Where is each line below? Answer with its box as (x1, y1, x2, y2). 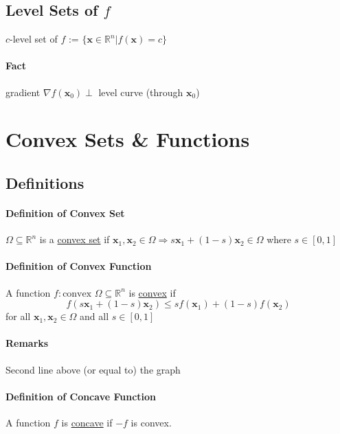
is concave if (61, 415, 113, 429)
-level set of (10, 32, 58, 46)
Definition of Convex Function (5, 259, 152, 273)
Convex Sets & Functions (5, 125, 250, 153)
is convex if (128, 285, 176, 299)
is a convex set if (39, 232, 110, 247)
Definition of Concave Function (5, 389, 157, 403)
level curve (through (98, 84, 183, 99)
